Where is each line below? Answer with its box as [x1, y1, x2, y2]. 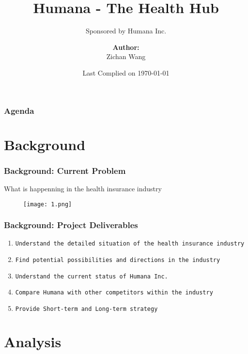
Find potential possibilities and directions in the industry [15, 257, 220, 264]
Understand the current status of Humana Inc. [15, 273, 168, 280]
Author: [112, 42, 139, 52]
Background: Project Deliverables [4, 219, 138, 231]
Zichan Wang [106, 51, 146, 62]
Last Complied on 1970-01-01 [82, 67, 170, 77]
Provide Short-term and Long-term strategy [15, 306, 158, 313]
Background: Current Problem [4, 164, 126, 176]
